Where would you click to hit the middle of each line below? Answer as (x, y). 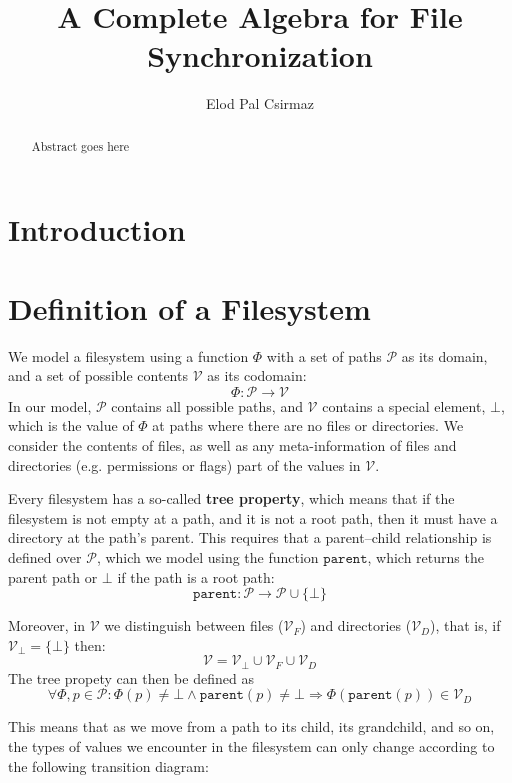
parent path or (53, 576)
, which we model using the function (207, 557)
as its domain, (444, 355)
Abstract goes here (80, 145)
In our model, (50, 405)
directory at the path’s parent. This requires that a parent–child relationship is (250, 537)
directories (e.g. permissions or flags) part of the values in (184, 464)
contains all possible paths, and (207, 405)
